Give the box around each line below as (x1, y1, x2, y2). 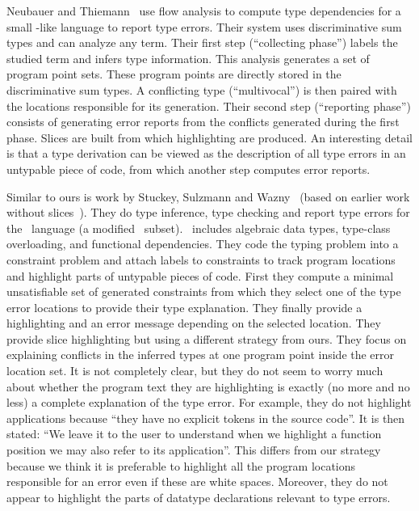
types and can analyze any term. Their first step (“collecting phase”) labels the (6, 34, 398, 51)
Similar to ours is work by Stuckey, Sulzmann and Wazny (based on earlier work (6, 188, 410, 205)
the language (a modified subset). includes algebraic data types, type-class (6, 219, 391, 236)
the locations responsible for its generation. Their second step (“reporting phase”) (6, 97, 411, 114)
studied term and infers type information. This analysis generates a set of (6, 49, 370, 66)
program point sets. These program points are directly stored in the (6, 65, 341, 82)
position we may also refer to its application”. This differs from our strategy (6, 441, 381, 458)
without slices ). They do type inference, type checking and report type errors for (6, 204, 410, 221)
